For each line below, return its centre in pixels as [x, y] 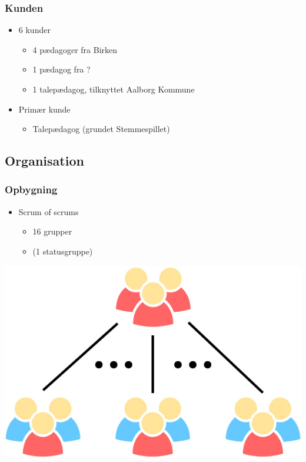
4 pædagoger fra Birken [75, 49]
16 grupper [52, 231]
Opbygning [31, 189]
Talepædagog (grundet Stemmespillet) [101, 129]
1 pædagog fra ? [61, 69]
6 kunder [34, 30]
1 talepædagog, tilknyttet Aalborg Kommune [114, 89]
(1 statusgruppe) [63, 251]
